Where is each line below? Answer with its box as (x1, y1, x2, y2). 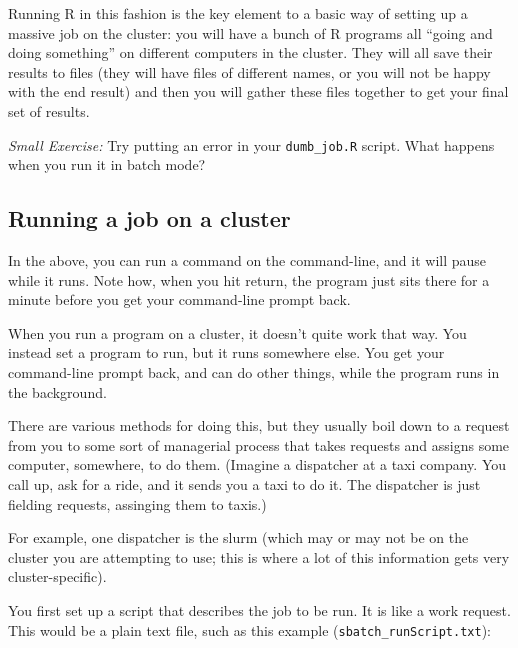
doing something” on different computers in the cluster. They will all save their (8, 42, 493, 63)
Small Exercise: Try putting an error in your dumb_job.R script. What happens (8, 134, 495, 155)
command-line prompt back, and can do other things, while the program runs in (8, 361, 500, 382)
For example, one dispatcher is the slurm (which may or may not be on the (8, 527, 469, 548)
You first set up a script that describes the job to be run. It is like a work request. (8, 599, 511, 620)
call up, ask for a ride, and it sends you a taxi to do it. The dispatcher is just (8, 473, 481, 494)
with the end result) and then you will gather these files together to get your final (8, 81, 509, 102)
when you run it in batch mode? (8, 154, 206, 175)
